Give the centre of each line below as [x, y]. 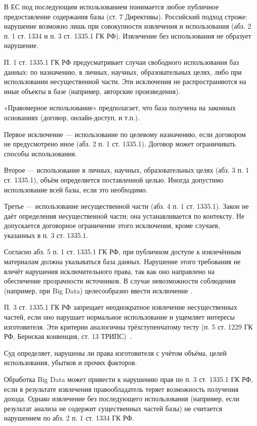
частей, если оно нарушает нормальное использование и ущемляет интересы [119, 317]
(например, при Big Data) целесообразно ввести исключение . [98, 290]
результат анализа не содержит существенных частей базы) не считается [113, 408]
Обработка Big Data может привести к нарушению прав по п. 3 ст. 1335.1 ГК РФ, [128, 379]
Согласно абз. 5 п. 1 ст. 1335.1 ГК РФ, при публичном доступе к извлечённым [123, 252]
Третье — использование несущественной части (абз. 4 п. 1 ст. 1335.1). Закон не [127, 206]
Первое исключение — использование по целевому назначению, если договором [125, 134]
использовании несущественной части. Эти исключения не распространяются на [125, 81]
